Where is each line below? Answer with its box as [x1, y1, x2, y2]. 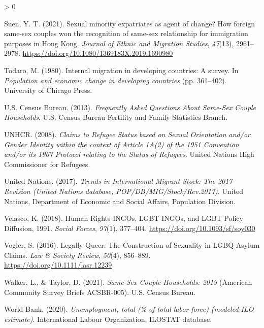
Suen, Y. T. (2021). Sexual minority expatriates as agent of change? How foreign [4, 18, 255, 28]
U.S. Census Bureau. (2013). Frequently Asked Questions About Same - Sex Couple [4, 102, 256, 112]
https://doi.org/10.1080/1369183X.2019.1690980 [22, 48, 173, 58]
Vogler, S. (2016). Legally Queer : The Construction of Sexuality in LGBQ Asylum [4, 240, 260, 250]
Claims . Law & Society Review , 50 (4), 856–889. [4, 249, 151, 260]
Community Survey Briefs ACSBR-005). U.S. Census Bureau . [4, 286, 196, 297]
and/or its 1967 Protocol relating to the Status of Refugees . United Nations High [4, 149, 254, 159]
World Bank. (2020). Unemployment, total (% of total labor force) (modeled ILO [4, 304, 254, 314]
